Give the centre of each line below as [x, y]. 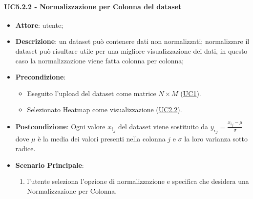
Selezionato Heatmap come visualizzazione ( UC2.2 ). [105, 109]
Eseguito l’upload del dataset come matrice [92, 93]
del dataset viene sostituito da [163, 126]
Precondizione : [41, 77]
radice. [25, 149]
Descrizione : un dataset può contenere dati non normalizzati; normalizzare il [132, 41]
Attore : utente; [39, 25]
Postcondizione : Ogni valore [60, 126]
